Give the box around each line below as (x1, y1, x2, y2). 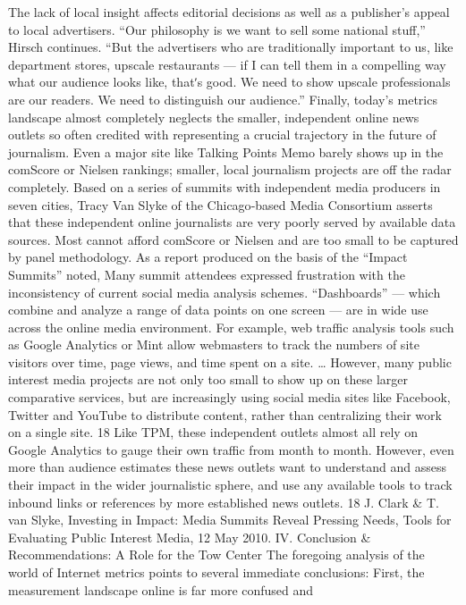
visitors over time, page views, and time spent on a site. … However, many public (8, 352, 452, 371)
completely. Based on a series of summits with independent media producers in (8, 177, 441, 196)
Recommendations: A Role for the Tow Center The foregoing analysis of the (8, 545, 425, 564)
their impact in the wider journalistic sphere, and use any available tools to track (8, 475, 453, 494)
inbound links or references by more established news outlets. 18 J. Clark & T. (8, 492, 439, 511)
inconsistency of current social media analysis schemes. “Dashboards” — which (8, 282, 441, 301)
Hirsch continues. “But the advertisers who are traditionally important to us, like (8, 38, 453, 56)
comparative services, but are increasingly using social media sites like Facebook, (8, 388, 451, 407)
